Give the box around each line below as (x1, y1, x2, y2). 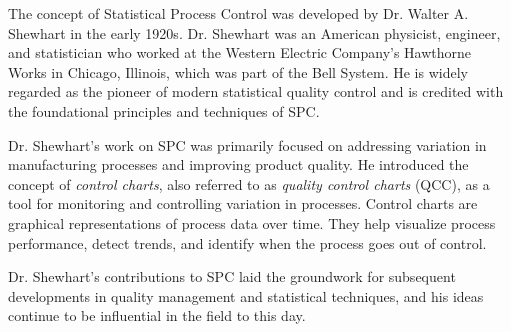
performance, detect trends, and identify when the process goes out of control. (8, 232, 487, 253)
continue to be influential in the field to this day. (8, 305, 306, 326)
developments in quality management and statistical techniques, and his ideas (8, 285, 484, 306)
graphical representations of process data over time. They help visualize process (8, 212, 496, 233)
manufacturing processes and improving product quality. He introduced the (8, 154, 469, 175)
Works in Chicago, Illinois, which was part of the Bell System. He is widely (8, 61, 468, 82)
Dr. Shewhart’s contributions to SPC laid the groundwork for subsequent (8, 266, 456, 287)
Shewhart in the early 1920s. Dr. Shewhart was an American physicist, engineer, (8, 22, 501, 43)
